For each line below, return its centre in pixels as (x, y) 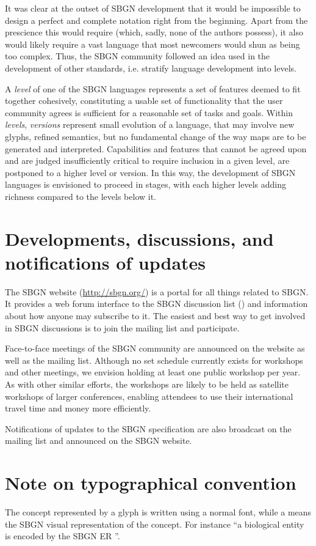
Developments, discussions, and (139, 238)
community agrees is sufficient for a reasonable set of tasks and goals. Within (149, 112)
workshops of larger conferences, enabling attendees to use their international (149, 396)
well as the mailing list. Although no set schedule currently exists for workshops (154, 360)
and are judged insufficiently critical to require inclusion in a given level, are (147, 160)
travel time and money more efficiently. (78, 408)
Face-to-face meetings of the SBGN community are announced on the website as (155, 348)
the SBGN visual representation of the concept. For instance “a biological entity (155, 524)
